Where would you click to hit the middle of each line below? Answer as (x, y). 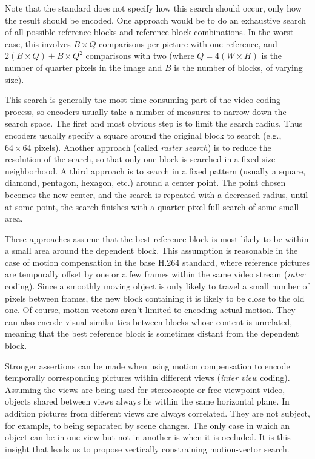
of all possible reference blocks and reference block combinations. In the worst (149, 32)
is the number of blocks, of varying (238, 67)
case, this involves (38, 43)
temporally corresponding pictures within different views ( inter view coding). (148, 378)
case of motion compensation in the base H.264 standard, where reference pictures (157, 262)
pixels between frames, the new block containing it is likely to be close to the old (155, 298)
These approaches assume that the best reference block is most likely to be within (157, 238)
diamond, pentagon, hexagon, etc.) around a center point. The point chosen (145, 183)
